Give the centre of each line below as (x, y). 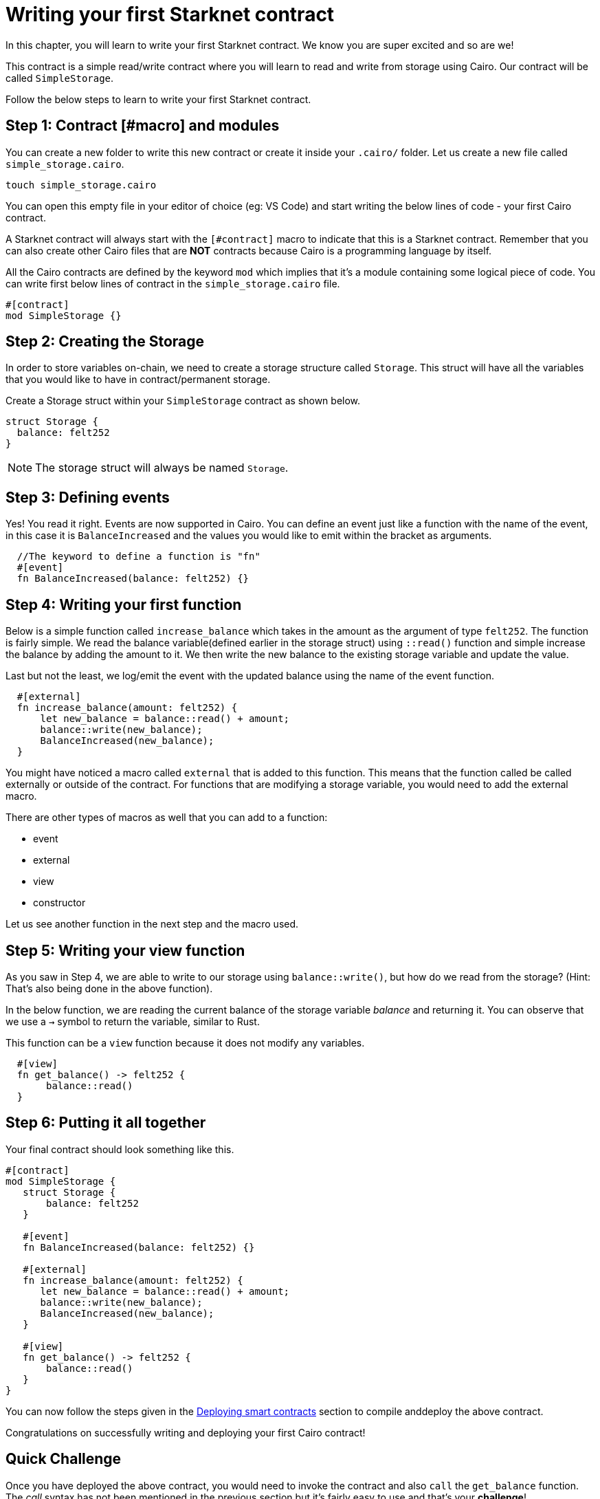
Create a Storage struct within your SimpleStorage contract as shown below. (183, 401)
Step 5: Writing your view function (125, 950)
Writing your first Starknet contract (170, 14)
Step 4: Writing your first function (124, 604)
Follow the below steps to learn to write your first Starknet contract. (158, 99)
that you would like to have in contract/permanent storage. (138, 380)
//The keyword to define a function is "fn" (138, 557)
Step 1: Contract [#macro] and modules (143, 126)
